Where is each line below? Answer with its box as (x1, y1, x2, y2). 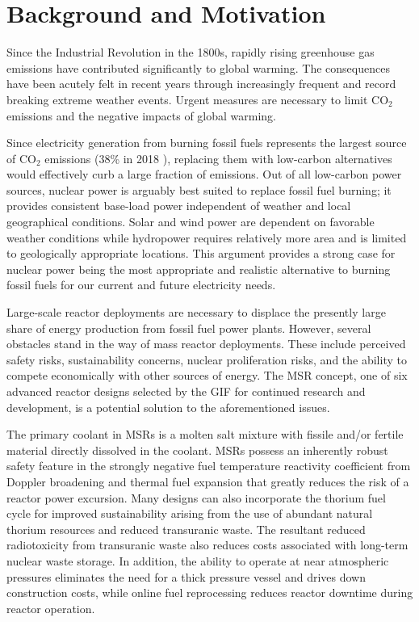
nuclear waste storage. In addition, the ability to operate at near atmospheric (6, 552, 389, 569)
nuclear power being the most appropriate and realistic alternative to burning (6, 260, 391, 277)
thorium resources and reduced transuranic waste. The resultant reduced (6, 520, 366, 537)
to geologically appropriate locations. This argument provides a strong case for (6, 245, 396, 262)
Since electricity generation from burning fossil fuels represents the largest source (6, 134, 407, 151)
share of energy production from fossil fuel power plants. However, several (6, 319, 371, 336)
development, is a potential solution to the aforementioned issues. (6, 398, 330, 415)
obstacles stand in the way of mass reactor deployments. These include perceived (6, 335, 406, 352)
